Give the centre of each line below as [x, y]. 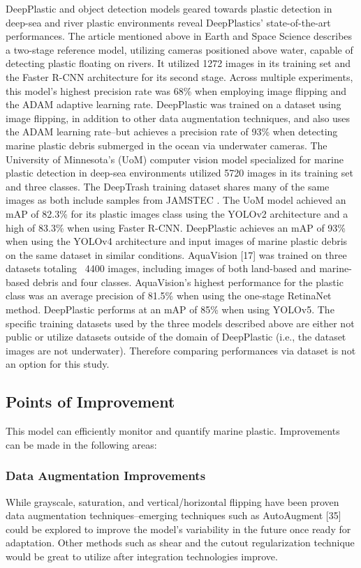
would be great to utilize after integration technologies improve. [142, 556]
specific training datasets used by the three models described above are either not [180, 323]
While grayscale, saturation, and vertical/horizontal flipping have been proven [172, 501]
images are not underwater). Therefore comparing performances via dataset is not [181, 350]
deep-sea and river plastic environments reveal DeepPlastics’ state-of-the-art [168, 22]
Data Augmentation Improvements [106, 476]
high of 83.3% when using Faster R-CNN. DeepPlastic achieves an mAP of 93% [176, 227]
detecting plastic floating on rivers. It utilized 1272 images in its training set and [178, 63]
